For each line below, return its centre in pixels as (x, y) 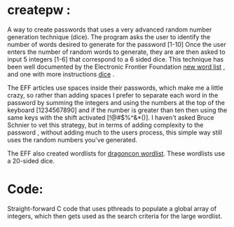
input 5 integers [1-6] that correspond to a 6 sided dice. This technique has (116, 59)
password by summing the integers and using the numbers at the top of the (116, 102)
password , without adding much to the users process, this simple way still (115, 132)
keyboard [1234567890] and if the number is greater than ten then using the (117, 110)
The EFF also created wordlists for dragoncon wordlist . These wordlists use (116, 153)
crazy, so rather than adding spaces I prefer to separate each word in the (113, 95)
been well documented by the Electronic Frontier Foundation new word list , (116, 67)
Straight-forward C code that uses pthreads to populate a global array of (112, 208)
